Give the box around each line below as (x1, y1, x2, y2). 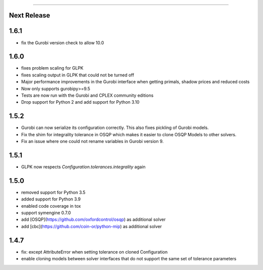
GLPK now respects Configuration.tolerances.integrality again (21, 163, 146, 170)
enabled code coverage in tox (21, 203, 81, 209)
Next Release (9, 11, 51, 19)
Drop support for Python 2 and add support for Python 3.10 (21, 99, 140, 105)
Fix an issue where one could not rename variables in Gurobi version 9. (21, 139, 164, 144)
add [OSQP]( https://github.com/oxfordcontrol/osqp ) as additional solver (21, 216, 166, 222)
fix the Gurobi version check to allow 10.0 (21, 39, 104, 46)
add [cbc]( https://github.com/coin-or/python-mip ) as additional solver (21, 223, 162, 229)
